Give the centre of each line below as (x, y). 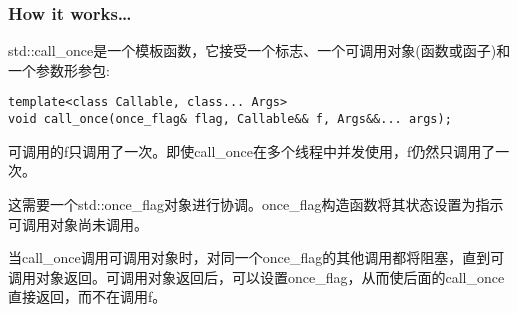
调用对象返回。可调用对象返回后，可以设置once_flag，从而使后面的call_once (256, 276)
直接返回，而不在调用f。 (87, 296)
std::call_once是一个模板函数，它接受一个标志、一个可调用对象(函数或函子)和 (259, 50)
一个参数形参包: (59, 69)
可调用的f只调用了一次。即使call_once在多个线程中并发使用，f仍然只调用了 (252, 150)
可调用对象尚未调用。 (78, 223)
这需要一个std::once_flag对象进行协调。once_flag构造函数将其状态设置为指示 (256, 203)
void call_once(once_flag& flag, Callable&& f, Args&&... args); (230, 119)
